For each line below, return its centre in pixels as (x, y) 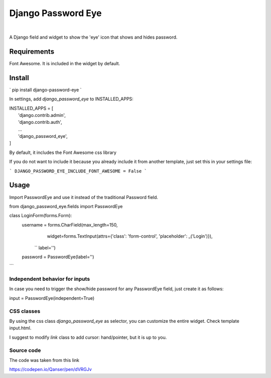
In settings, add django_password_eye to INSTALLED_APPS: (72, 99)
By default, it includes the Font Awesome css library (63, 152)
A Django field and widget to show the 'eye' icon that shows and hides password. (93, 37)
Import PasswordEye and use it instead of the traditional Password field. (84, 197)
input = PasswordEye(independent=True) (52, 298)
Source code (25, 350)
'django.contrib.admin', (42, 115)
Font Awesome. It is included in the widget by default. (65, 63)
